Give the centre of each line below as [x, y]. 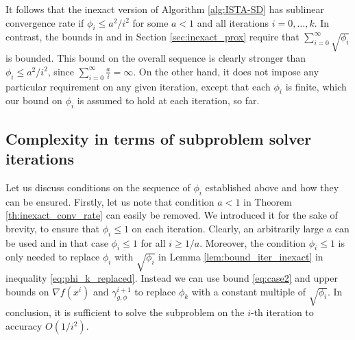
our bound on [34, 100]
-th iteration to [282, 312]
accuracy [24, 326]
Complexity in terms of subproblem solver [159, 138]
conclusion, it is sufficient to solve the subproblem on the [125, 312]
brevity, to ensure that [53, 228]
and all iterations [233, 22]
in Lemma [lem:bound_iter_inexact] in [241, 257]
